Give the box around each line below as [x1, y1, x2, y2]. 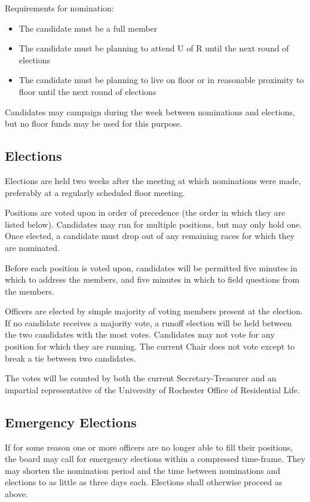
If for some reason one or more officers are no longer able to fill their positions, [5, 440, 293, 453]
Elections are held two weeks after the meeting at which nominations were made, [5, 174, 301, 186]
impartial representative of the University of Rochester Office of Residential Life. [5, 383, 300, 396]
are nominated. [5, 241, 60, 253]
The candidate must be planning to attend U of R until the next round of [19, 42, 289, 54]
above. [5, 488, 28, 500]
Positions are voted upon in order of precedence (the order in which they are [5, 206, 286, 219]
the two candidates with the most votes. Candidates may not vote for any [5, 328, 275, 341]
